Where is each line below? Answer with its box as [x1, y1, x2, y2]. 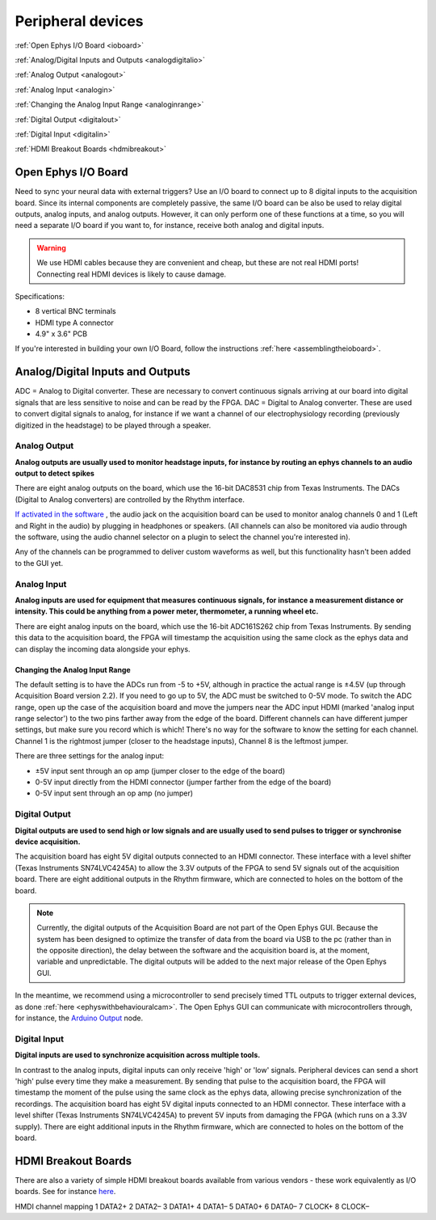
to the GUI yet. [15, 558, 64, 568]
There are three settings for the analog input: [15, 751, 165, 761]
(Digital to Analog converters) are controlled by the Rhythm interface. [15, 494, 245, 504]
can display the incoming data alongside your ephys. [15, 644, 191, 654]
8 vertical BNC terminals [35, 306, 116, 316]
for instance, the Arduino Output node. [15, 1013, 144, 1023]
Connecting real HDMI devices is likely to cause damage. [36, 269, 226, 279]
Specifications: [15, 291, 65, 301]
